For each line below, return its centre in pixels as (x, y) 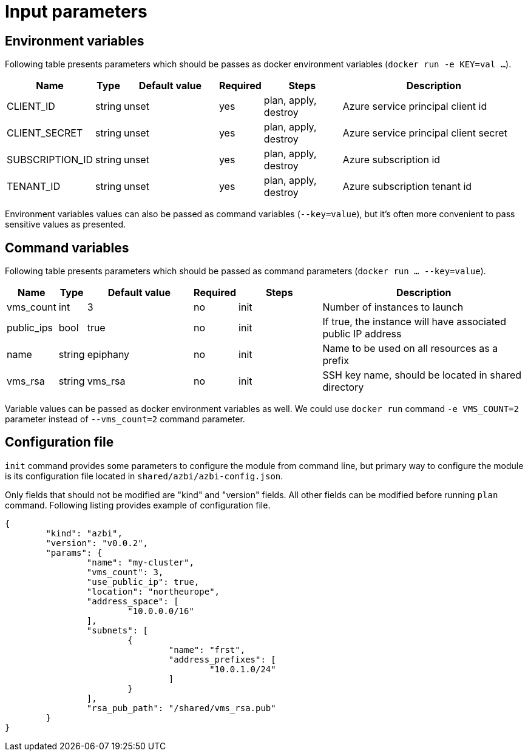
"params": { (74, 552)
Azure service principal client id (415, 106)
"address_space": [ (133, 601)
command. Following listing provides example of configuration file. (138, 505)
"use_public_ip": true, (143, 582)
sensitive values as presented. (66, 224)
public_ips (30, 328)
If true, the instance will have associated (414, 322)
